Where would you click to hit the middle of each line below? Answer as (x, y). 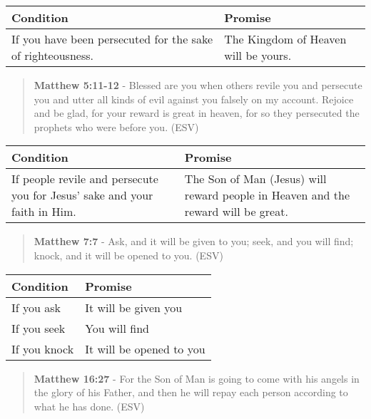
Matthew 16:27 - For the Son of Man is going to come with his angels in (197, 378)
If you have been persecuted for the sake (112, 39)
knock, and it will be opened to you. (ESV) (128, 255)
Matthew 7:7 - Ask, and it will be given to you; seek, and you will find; (194, 241)
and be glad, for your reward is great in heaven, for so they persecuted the (197, 113)
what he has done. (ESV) (89, 406)
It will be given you (134, 307)
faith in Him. (44, 212)
